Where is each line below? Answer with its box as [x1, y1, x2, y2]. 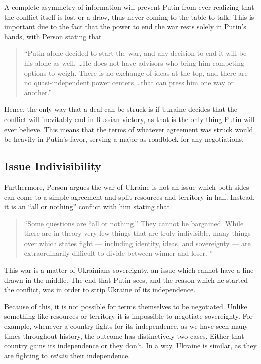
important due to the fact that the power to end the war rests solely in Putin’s [4, 21, 246, 32]
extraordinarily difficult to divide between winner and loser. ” [24, 248, 213, 258]
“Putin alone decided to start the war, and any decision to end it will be [24, 48, 247, 58]
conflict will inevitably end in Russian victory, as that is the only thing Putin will [4, 113, 255, 124]
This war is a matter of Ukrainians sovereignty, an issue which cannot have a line [4, 265, 254, 275]
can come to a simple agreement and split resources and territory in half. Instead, [4, 191, 255, 202]
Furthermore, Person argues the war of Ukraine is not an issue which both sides [4, 181, 249, 192]
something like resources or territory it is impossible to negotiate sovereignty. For [4, 311, 253, 321]
